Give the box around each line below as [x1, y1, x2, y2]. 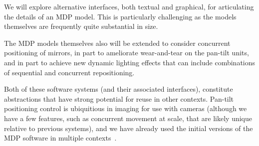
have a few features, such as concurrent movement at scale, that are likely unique [4, 113, 253, 123]
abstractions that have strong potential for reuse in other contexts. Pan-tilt [4, 93, 234, 104]
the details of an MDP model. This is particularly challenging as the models [4, 11, 237, 21]
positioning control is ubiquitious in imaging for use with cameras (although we [4, 103, 247, 114]
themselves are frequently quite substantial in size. [4, 21, 158, 31]
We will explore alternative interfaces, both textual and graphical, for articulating [4, 1, 254, 11]
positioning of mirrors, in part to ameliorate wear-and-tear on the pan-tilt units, [4, 47, 249, 58]
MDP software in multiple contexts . [4, 133, 117, 143]
